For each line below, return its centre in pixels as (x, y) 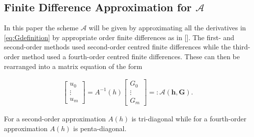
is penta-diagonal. (100, 128)
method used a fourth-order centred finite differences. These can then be (131, 56)
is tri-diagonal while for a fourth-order (189, 119)
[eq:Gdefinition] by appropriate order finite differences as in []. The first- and (119, 37)
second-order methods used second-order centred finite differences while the (117, 47)
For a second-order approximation (55, 119)
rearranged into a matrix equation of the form (73, 66)
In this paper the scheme (41, 28)
